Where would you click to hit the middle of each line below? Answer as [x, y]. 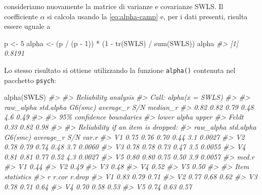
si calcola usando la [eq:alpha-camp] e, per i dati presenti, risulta [147, 16]
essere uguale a [27, 26]
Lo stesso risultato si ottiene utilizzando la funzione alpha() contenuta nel [120, 70]
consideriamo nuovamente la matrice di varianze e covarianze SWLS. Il [114, 6]
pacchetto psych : [30, 80]
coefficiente [21, 16]
